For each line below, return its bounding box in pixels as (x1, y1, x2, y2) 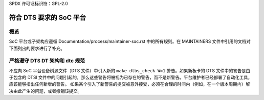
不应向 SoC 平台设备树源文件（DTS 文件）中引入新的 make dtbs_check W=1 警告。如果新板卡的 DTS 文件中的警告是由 (9, 67, 250, 73)
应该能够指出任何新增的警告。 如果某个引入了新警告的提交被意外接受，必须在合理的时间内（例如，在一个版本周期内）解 (9, 81, 250, 87)
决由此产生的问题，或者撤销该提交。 (9, 88, 82, 94)
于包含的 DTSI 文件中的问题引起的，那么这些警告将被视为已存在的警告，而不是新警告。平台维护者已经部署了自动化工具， (9, 75, 253, 80)
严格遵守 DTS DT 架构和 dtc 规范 (9, 58, 85, 64)
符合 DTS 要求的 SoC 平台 (9, 13, 87, 21)
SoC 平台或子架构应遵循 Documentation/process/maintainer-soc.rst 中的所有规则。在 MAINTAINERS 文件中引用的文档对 (9, 39, 251, 44)
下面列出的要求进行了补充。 (9, 45, 65, 51)
